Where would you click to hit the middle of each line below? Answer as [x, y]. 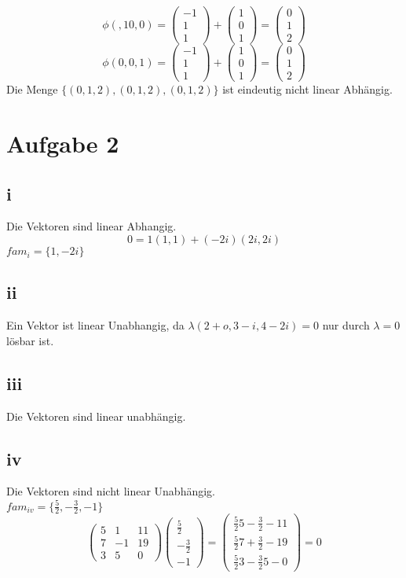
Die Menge [32, 89]
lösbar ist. [30, 340]
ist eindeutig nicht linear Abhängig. [307, 89]
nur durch [346, 325]
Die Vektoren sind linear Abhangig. [91, 226]
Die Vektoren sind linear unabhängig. [96, 416]
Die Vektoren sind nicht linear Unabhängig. [111, 491]
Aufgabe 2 [63, 144]
